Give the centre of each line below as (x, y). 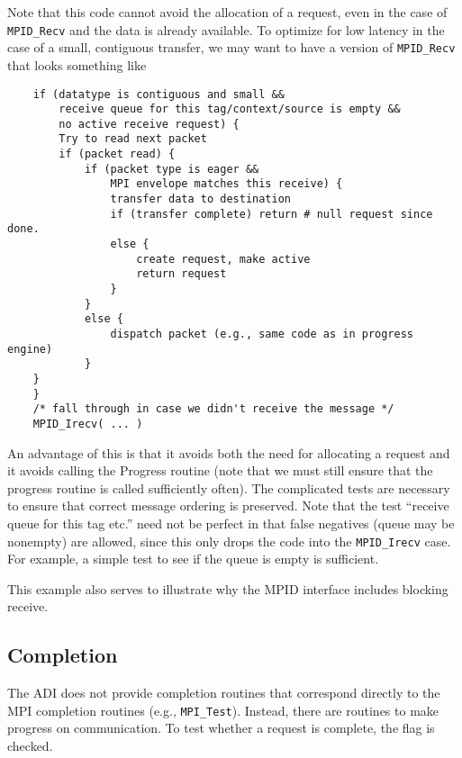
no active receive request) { (149, 124)
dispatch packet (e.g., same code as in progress (262, 334)
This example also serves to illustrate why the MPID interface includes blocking (228, 588)
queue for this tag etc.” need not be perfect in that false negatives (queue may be (231, 523)
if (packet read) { (117, 154)
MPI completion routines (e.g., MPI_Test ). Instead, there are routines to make (223, 710)
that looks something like (77, 64)
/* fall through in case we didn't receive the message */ (213, 409)
